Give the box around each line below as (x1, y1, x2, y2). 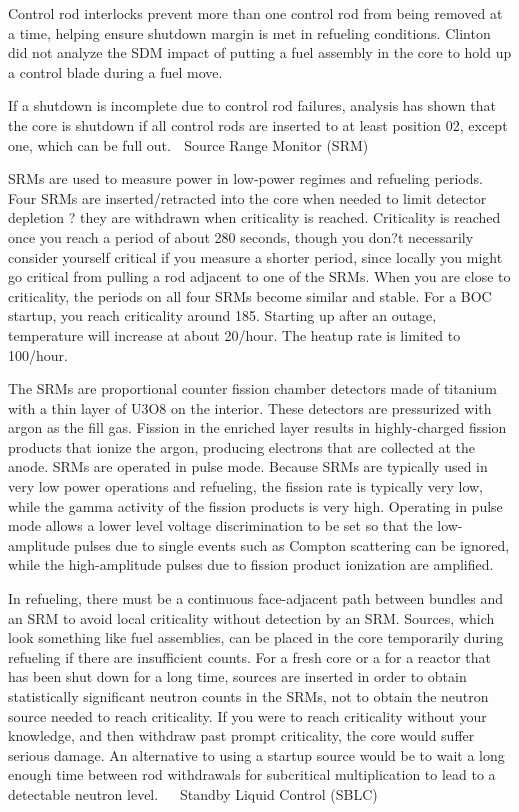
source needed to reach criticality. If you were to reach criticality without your (8, 705, 487, 726)
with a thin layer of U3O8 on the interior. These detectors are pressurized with (8, 397, 492, 418)
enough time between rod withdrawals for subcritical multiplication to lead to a (8, 764, 496, 785)
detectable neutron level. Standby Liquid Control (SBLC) (8, 783, 378, 804)
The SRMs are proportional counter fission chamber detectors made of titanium (8, 378, 497, 399)
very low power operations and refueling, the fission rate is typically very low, (8, 476, 483, 497)
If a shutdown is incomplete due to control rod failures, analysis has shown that (8, 95, 496, 116)
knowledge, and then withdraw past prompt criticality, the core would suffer (8, 725, 475, 746)
